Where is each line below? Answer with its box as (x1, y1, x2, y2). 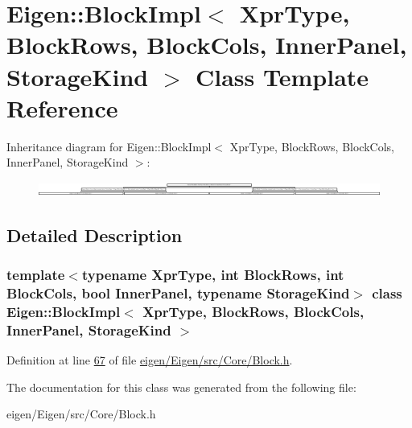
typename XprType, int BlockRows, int (81, 265, 344, 285)
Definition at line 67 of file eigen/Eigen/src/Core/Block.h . (6, 352, 293, 368)
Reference (6, 91, 118, 124)
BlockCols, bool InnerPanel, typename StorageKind (6, 283, 350, 303)
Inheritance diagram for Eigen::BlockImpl (6, 138, 212, 154)
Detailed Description (6, 222, 183, 247)
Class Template (196, 60, 369, 93)
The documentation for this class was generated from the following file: (6, 378, 356, 395)
